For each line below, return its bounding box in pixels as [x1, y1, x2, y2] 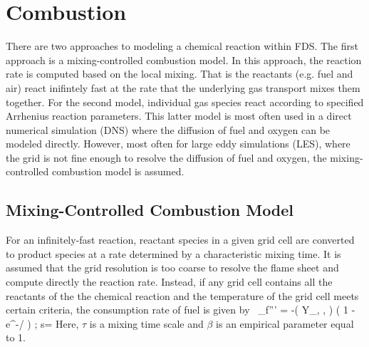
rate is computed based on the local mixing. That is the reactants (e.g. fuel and [6, 66, 353, 81]
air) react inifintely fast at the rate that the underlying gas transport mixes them [6, 80, 360, 95]
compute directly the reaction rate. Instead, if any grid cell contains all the [6, 274, 333, 289]
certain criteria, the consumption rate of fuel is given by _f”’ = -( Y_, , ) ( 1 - [6, 302, 355, 317]
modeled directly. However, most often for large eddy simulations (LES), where [6, 136, 350, 151]
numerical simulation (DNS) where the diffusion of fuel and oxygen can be [6, 122, 331, 137]
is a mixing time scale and [89, 316, 204, 331]
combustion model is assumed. [51, 164, 184, 179]
